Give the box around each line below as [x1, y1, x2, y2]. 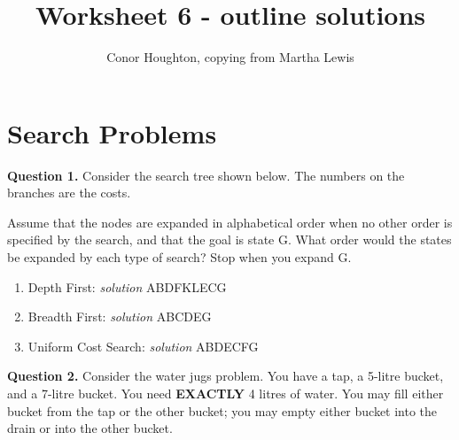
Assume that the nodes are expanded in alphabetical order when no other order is [7, 212, 453, 231]
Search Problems [7, 114, 217, 151]
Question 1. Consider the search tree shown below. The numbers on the [7, 166, 405, 184]
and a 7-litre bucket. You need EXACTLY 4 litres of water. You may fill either [7, 384, 444, 402]
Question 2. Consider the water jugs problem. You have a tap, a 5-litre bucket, [7, 367, 444, 385]
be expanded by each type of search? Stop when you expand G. [7, 248, 352, 266]
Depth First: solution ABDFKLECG [27, 277, 227, 296]
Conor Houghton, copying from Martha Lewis [106, 48, 354, 66]
